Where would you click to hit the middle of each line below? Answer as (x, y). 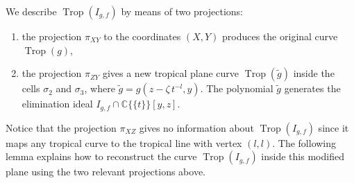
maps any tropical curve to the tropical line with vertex (124, 142)
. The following (304, 142)
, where (100, 88)
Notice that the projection (61, 127)
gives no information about (196, 127)
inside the (314, 73)
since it (334, 127)
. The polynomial (237, 88)
